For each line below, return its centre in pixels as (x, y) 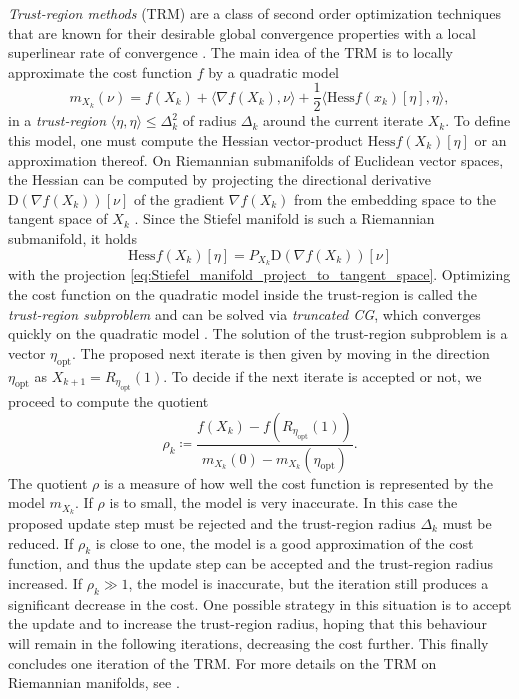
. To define (478, 120)
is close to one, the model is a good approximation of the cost (284, 542)
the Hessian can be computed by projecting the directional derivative (219, 179)
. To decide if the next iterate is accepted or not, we (322, 375)
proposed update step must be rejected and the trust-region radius (212, 522)
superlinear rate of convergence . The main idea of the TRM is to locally (230, 52)
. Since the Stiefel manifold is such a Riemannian (284, 218)
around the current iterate (343, 120)
